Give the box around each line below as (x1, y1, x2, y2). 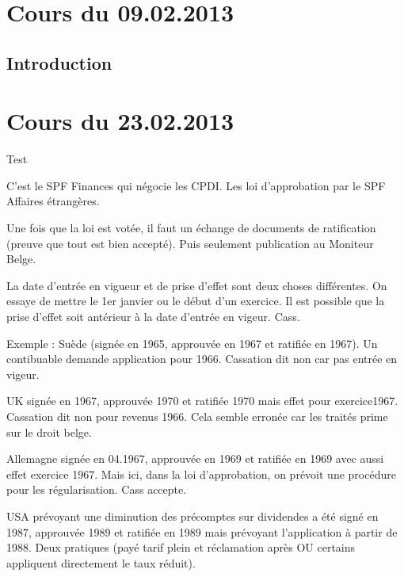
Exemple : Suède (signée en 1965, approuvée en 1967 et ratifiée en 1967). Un (6, 334, 378, 351)
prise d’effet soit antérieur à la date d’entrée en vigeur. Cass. (6, 308, 300, 325)
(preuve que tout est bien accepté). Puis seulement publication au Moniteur (6, 235, 374, 251)
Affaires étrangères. (6, 193, 100, 209)
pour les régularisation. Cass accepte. (6, 481, 187, 498)
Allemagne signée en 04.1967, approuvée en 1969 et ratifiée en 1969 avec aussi (6, 450, 384, 467)
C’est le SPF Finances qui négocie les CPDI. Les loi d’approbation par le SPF (6, 177, 386, 193)
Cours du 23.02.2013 (6, 105, 234, 137)
